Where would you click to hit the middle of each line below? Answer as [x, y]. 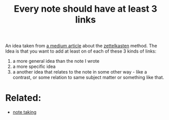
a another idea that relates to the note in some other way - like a [80, 72]
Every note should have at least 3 [86, 9]
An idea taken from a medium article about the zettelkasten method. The [81, 46]
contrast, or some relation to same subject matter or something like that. [88, 78]
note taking [24, 112]
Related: [23, 98]
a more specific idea [34, 66]
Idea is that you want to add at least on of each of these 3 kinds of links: [81, 51]
